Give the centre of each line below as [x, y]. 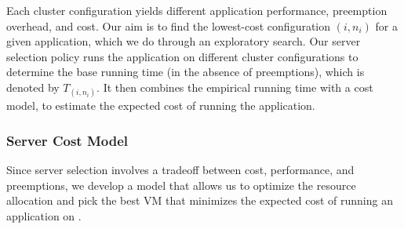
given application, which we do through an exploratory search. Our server [184, 41]
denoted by [33, 87]
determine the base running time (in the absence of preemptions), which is [186, 72]
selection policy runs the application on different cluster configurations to [182, 56]
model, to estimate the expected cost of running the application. [161, 105]
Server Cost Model [67, 140]
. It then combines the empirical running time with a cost [235, 87]
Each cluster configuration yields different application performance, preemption [197, 10]
